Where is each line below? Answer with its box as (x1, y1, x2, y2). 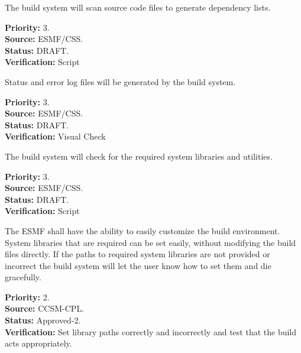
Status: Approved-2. (5, 314, 81, 326)
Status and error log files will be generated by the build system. (5, 75, 236, 88)
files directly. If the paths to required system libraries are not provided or (5, 248, 270, 260)
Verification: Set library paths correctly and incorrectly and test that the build (5, 325, 297, 338)
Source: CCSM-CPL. (5, 302, 85, 315)
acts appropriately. (5, 337, 72, 349)
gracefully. (5, 271, 41, 283)
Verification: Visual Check (5, 130, 106, 143)
